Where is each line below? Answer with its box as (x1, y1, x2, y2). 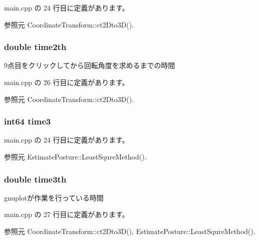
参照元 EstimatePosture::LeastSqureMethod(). (4, 151, 147, 161)
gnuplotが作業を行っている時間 (4, 192, 104, 202)
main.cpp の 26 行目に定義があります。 (4, 77, 129, 87)
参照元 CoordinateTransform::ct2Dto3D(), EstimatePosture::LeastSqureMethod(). (4, 226, 256, 236)
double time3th (4, 172, 66, 185)
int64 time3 (4, 115, 51, 127)
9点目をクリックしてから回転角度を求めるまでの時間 (4, 60, 175, 70)
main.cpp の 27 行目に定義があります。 (4, 209, 129, 219)
